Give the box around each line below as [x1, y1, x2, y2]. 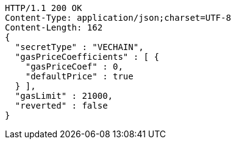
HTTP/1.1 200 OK [5, 3, 82, 13]
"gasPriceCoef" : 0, [25, 62, 123, 71]
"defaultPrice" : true [25, 71, 134, 81]
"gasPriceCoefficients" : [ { [15, 52, 159, 62]
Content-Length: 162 [5, 23, 103, 32]
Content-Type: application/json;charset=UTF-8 [5, 13, 231, 23]
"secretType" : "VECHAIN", [15, 42, 144, 52]
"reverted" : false [15, 101, 108, 110]
